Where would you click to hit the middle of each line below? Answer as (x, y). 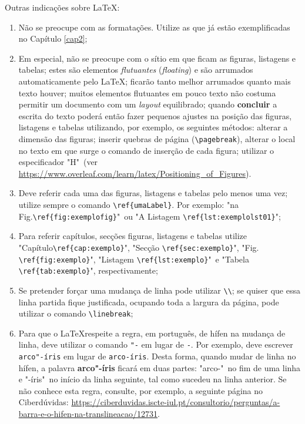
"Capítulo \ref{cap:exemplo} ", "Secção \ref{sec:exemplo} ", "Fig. (139, 247)
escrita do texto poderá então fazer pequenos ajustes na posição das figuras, (155, 115)
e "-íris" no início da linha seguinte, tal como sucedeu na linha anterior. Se (152, 379)
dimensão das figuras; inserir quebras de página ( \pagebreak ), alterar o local (157, 138)
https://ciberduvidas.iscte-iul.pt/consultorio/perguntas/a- (176, 402)
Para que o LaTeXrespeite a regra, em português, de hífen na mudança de (152, 333)
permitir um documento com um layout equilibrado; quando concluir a (148, 104)
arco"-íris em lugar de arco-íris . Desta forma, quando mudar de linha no (157, 356)
